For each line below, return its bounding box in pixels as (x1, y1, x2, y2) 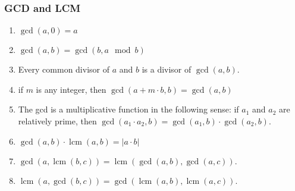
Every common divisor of (18, 63, 109, 76)
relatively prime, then (18, 115, 97, 127)
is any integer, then (36, 83, 106, 95)
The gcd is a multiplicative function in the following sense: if (18, 103, 239, 115)
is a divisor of (142, 63, 192, 76)
